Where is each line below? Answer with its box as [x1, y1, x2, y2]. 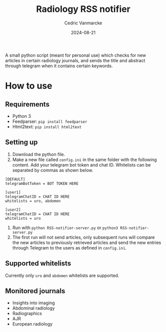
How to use [5, 81, 53, 91]
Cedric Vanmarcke [64, 20, 103, 26]
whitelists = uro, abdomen [5, 198, 61, 203]
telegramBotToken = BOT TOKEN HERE [5, 181, 79, 186]
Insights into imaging [12, 300, 55, 306]
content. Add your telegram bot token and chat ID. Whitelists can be [12, 162, 151, 167]
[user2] [5, 207, 21, 212]
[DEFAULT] [5, 176, 26, 182]
